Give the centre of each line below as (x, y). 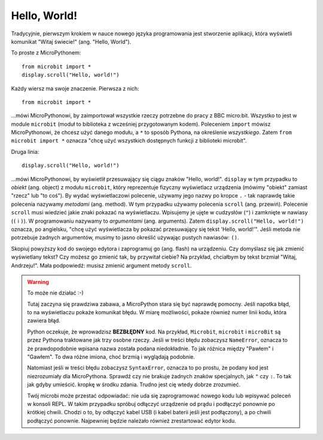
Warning (38, 282)
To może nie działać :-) (55, 293)
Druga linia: (25, 151)
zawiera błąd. (44, 321)
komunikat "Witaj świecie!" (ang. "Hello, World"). (71, 41)
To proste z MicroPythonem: (46, 53)
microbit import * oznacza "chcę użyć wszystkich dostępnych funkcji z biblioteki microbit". (129, 141)
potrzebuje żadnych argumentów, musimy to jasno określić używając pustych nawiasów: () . (125, 238)
